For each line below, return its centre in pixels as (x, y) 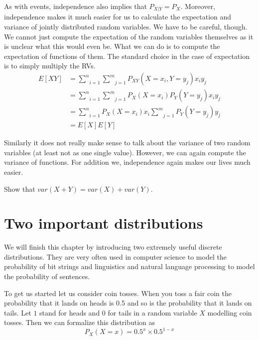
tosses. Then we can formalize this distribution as (80, 322)
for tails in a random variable (152, 312)
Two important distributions (104, 223)
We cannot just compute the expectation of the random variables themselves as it (129, 36)
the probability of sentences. (47, 276)
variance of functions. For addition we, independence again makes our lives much (127, 162)
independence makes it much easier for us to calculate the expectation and (118, 17)
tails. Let (18, 312)
